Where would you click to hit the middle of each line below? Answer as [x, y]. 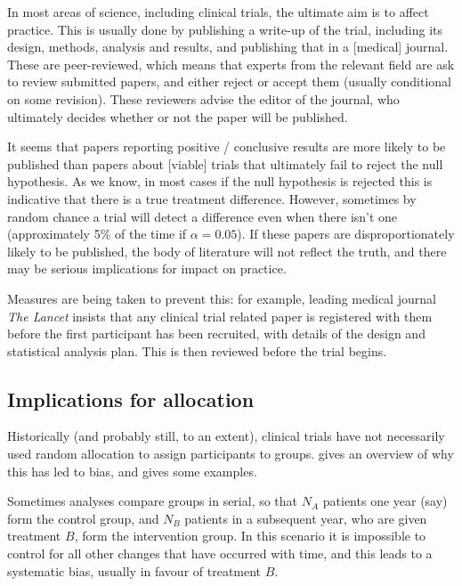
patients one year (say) [385, 501]
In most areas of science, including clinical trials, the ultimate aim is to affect [218, 12]
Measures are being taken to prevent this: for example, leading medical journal [222, 298]
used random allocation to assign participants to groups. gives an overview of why [231, 454]
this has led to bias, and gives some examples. [132, 471]
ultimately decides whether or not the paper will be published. [178, 116]
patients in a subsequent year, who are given [306, 518]
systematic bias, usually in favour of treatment [134, 570]
